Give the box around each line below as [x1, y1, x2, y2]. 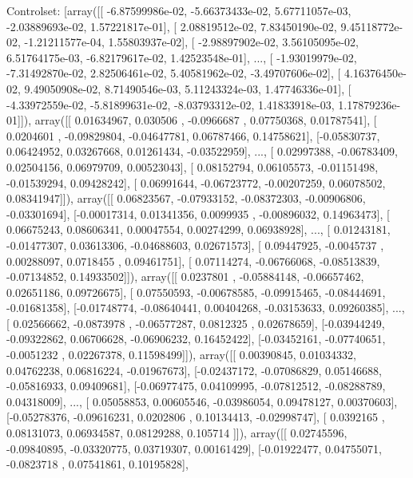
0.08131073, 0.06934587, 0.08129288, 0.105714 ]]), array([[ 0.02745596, [6, 425, 347, 441]
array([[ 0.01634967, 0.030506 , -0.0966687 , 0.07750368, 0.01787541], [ [34, 112, 377, 128]
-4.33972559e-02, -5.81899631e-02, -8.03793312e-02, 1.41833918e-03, [6, 96, 335, 113]
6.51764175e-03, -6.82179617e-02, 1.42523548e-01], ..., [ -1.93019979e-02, [6, 49, 357, 65]
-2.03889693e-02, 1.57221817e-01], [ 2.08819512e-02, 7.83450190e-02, [6, 18, 337, 34]
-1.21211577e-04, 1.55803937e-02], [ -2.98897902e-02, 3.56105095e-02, [24, 34, 359, 50]
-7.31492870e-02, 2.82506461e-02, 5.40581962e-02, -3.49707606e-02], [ [6, 65, 341, 81]
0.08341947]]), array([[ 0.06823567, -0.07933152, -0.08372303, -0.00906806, [6, 190, 366, 207]
